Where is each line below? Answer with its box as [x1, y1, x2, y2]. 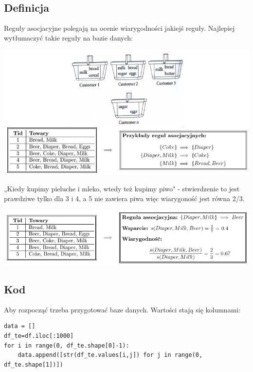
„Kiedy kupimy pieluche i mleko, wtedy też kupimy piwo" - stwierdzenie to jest [4, 183, 240, 193]
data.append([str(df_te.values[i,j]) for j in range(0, [18, 351, 203, 359]
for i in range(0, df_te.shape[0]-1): [4, 342, 129, 349]
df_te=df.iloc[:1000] [4, 332, 74, 340]
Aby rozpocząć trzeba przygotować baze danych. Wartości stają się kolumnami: [4, 304, 241, 314]
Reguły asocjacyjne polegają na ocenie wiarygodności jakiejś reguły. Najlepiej [4, 23, 235, 33]
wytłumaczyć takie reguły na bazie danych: [4, 32, 133, 42]
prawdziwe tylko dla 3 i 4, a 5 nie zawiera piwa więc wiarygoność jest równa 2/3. [4, 193, 245, 203]
